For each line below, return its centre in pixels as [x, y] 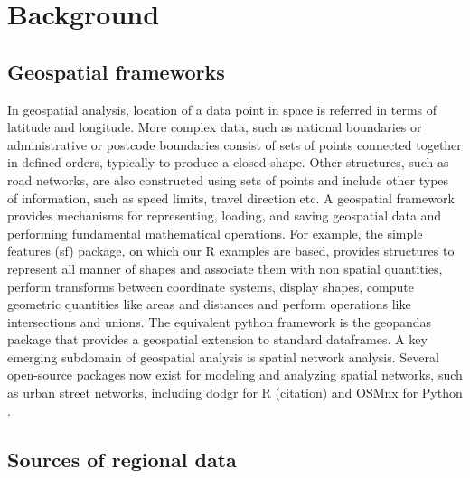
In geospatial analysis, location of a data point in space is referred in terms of [222, 109]
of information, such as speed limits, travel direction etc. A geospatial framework [231, 197]
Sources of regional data [122, 459]
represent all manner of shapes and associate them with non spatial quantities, [225, 268]
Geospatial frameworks [116, 71]
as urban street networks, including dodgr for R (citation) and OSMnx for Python [235, 393]
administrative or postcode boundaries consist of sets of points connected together [235, 144]
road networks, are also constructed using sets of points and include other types [228, 179]
